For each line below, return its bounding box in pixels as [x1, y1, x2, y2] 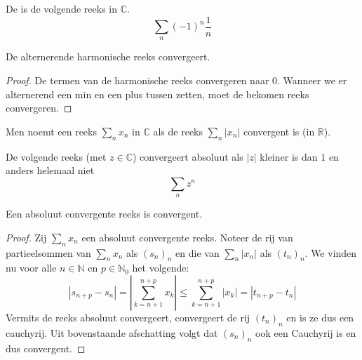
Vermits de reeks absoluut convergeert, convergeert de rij [6, 309, 250, 324]
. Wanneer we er [277, 73, 347, 88]
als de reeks [153, 124, 203, 138]
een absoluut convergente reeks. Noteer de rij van [81, 229, 293, 244]
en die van [175, 245, 220, 260]
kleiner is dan [260, 149, 318, 164]
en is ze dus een [286, 309, 354, 324]
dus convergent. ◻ [6, 340, 86, 355]
